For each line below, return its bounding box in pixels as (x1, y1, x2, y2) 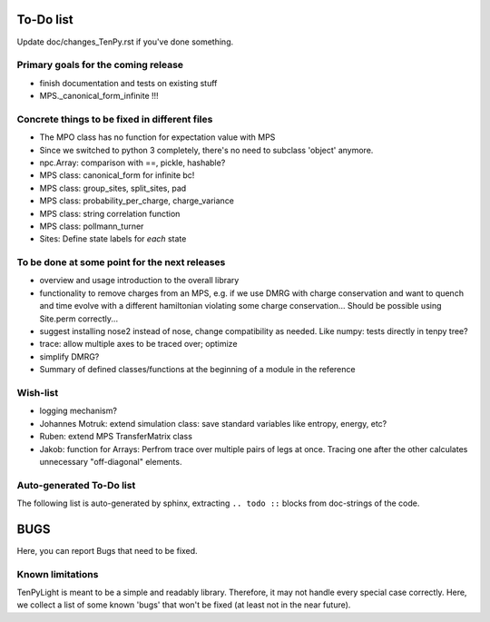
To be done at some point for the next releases (16, 256, 226, 269)
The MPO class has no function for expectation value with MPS (39, 132, 276, 143)
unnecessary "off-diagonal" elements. (39, 456, 182, 467)
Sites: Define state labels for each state (39, 233, 187, 244)
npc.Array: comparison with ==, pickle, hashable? (39, 157, 226, 168)
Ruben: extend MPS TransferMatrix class (39, 431, 192, 442)
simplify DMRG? (39, 350, 100, 362)
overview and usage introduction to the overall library (39, 275, 240, 286)
